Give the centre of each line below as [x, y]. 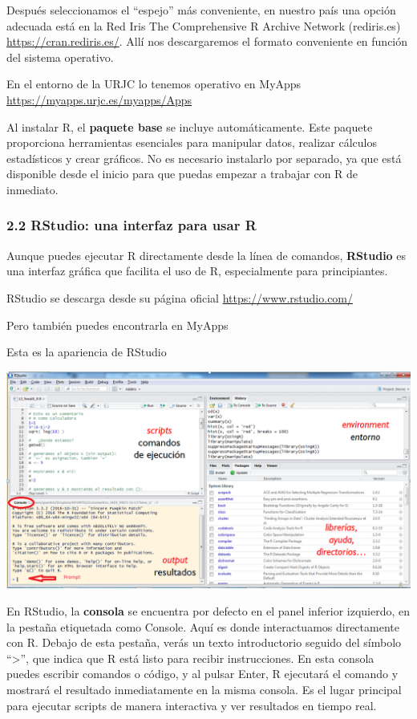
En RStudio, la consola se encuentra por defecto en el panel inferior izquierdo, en [208, 611]
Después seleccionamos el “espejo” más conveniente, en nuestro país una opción [201, 10]
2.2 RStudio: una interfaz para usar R [132, 225]
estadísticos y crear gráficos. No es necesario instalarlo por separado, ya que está [204, 158]
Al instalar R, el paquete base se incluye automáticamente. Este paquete [190, 126]
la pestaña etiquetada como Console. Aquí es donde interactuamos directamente [203, 626]
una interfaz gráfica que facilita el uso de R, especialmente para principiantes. [197, 271]
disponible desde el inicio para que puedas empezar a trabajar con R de [182, 174]
